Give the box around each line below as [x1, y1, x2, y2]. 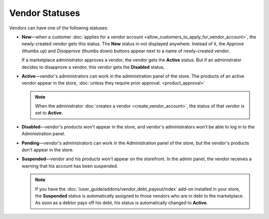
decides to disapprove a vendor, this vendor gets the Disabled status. [21, 64, 165, 70]
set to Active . [35, 110, 63, 116]
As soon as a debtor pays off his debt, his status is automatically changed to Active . [35, 200, 208, 206]
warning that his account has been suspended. [21, 163, 118, 169]
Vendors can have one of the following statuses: [9, 25, 109, 31]
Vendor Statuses [9, 7, 80, 18]
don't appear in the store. [21, 147, 74, 153]
